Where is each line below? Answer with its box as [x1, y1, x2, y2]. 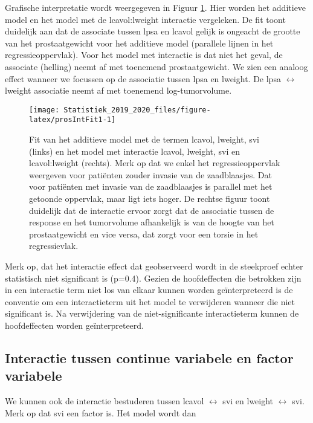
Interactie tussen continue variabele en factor [5, 348, 294, 367]
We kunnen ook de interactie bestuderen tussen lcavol [5, 395, 204, 407]
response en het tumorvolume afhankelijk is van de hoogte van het [29, 216, 274, 228]
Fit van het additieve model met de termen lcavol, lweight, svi [29, 133, 259, 146]
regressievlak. [29, 239, 79, 252]
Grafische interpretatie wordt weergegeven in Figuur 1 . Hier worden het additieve [5, 1, 306, 13]
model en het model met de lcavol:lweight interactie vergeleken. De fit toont [5, 13, 286, 25]
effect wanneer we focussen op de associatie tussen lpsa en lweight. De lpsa [5, 72, 281, 85]
